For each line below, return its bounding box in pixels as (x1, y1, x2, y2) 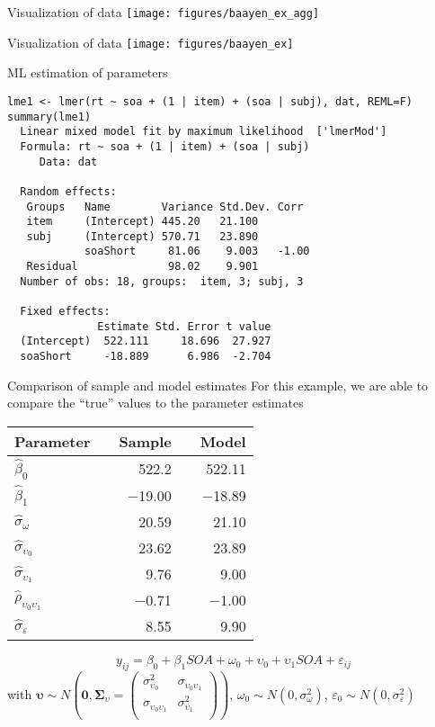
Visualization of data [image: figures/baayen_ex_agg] (7, 3, 320, 21)
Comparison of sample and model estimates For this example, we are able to (7, 375, 429, 394)
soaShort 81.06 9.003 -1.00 (84, 245, 310, 258)
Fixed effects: (20, 305, 111, 319)
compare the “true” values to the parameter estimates (7, 393, 304, 412)
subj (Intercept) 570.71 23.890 (26, 229, 259, 243)
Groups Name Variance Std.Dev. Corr (26, 200, 304, 213)
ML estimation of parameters (7, 63, 168, 82)
